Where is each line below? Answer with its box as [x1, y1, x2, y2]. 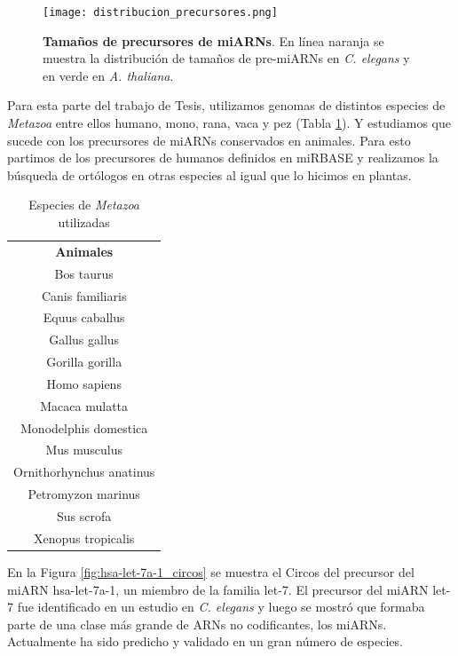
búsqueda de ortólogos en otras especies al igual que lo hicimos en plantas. [7, 165, 412, 184]
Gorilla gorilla [46, 352, 122, 371]
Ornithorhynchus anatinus [13, 462, 155, 481]
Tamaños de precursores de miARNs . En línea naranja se [43, 31, 384, 50]
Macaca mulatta [40, 396, 129, 415]
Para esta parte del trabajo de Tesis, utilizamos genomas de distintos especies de [7, 96, 446, 115]
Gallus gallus [49, 330, 120, 349]
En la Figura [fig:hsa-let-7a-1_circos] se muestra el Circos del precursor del [7, 562, 415, 581]
